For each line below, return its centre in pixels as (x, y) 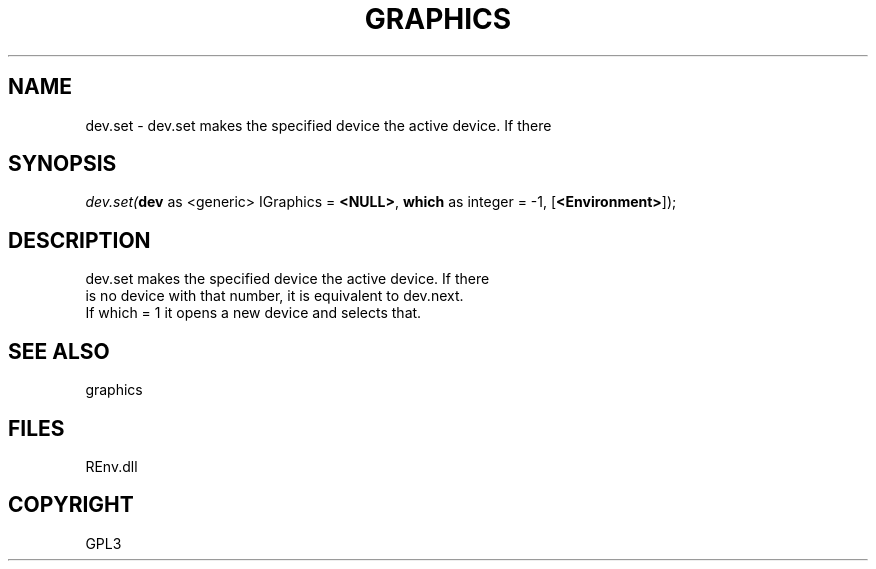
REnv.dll (111, 466)
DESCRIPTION (79, 240)
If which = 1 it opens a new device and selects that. (253, 313)
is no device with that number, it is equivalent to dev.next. (274, 296)
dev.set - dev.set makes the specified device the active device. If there (318, 125)
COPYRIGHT (71, 505)
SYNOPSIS (62, 164)
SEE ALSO (59, 351)
